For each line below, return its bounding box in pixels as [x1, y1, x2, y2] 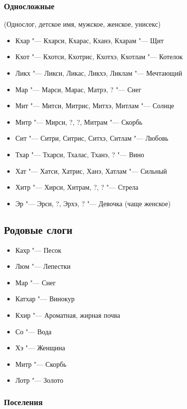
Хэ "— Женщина [15, 343, 65, 353]
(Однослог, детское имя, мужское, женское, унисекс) [4, 19, 161, 29]
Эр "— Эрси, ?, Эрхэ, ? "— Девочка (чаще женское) [15, 198, 171, 208]
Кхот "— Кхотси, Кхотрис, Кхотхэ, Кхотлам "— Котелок [15, 51, 183, 62]
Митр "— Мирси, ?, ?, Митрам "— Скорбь [15, 116, 142, 127]
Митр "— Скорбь [15, 359, 67, 369]
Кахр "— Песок [15, 245, 62, 255]
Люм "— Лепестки [15, 261, 71, 271]
